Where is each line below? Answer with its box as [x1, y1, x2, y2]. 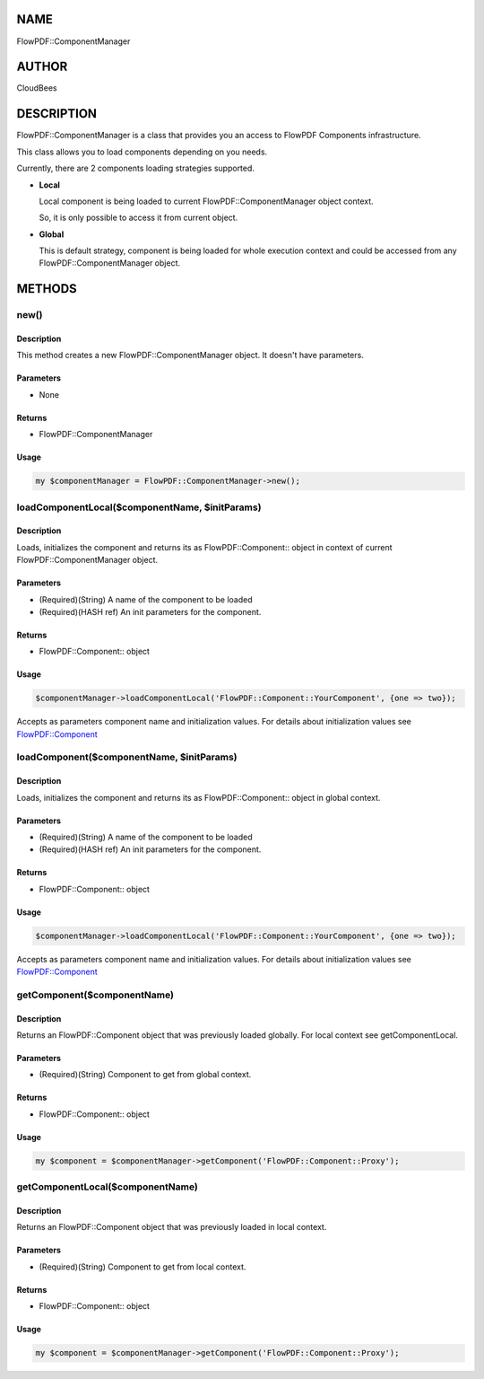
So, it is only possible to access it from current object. [39, 212, 238, 224]
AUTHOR [16, 59, 68, 75]
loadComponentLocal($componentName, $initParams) [16, 501, 262, 514]
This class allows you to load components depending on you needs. [16, 146, 268, 157]
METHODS [16, 281, 78, 296]
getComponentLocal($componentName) [16, 1181, 199, 1193]
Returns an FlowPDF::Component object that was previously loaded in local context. [16, 1222, 327, 1233]
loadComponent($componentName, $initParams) [16, 751, 238, 763]
